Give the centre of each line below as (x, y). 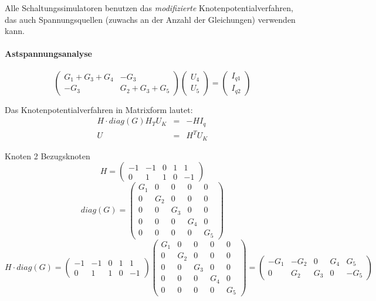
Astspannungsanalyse (48, 54)
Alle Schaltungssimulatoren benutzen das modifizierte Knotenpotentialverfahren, (149, 8)
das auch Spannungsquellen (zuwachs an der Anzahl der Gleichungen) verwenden (150, 19)
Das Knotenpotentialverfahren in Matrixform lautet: (99, 109)
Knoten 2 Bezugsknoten (48, 155)
